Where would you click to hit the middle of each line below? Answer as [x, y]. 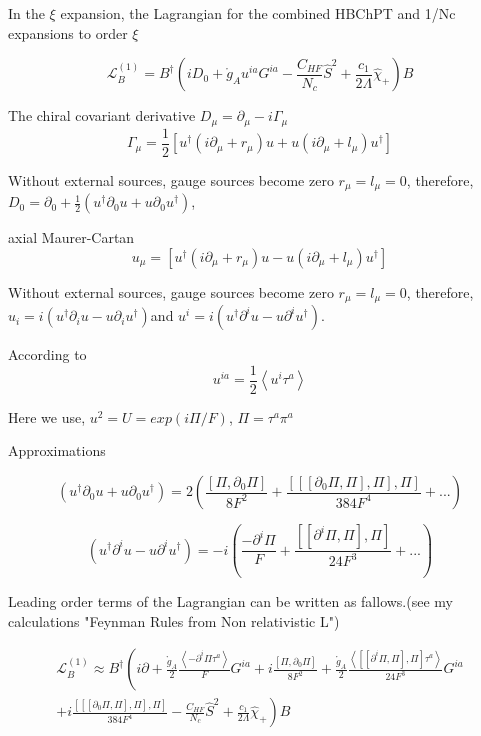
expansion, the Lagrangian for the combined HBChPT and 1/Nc [258, 13]
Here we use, [47, 416]
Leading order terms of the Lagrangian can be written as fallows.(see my [230, 600]
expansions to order [68, 32]
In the [26, 13]
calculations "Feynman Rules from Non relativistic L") [174, 620]
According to [47, 354]
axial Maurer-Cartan [71, 237]
